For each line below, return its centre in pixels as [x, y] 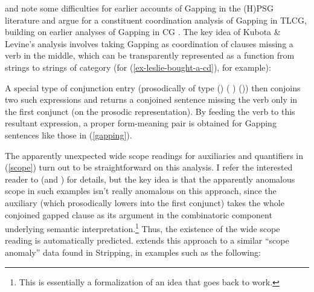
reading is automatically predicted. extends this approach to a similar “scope [147, 240]
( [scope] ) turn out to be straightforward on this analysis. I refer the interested [149, 167]
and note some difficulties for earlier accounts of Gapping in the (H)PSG [139, 8]
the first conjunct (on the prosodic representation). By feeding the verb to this [150, 111]
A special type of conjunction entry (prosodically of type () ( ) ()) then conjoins [153, 87]
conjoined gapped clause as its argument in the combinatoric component [139, 214]
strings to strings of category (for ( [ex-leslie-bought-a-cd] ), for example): [138, 67]
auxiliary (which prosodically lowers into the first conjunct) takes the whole [145, 202]
